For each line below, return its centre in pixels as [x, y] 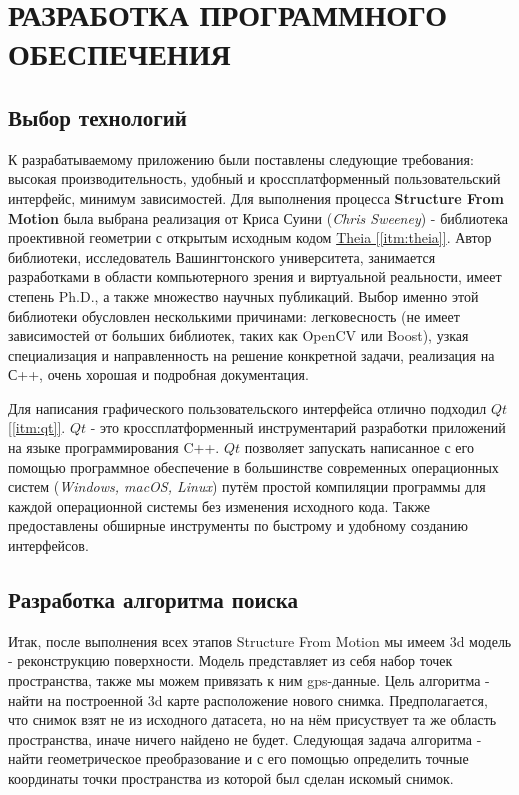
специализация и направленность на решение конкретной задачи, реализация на [251, 354]
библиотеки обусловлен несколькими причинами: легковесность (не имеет [234, 315]
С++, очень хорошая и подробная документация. [158, 374]
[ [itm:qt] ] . [37, 427]
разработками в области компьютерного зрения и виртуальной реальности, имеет [255, 276]
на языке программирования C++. [114, 447]
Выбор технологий [97, 116]
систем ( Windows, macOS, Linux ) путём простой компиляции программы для [247, 486]
